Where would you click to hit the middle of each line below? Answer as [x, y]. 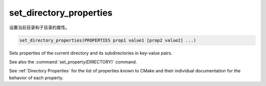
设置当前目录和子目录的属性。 [39, 27]
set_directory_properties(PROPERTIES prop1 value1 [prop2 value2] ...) [108, 40]
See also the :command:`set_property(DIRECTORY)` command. [73, 62]
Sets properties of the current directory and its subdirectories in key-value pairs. [91, 53]
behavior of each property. [36, 78]
